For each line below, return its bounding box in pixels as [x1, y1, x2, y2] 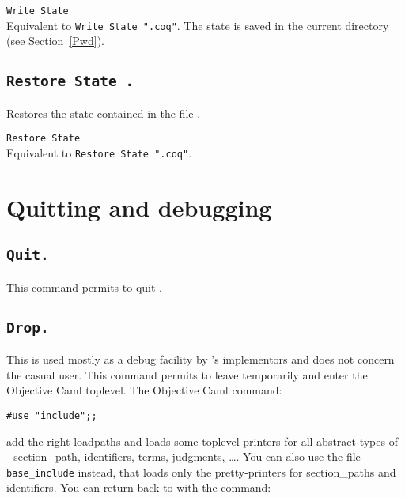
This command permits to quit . [6, 278, 162, 295]
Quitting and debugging [6, 191, 272, 223]
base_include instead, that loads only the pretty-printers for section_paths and [6, 463, 396, 480]
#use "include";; [6, 409, 97, 421]
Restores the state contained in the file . [6, 104, 201, 121]
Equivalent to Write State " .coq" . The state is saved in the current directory [6, 17, 389, 33]
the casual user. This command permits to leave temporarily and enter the [6, 366, 368, 383]
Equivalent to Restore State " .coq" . [6, 144, 192, 160]
